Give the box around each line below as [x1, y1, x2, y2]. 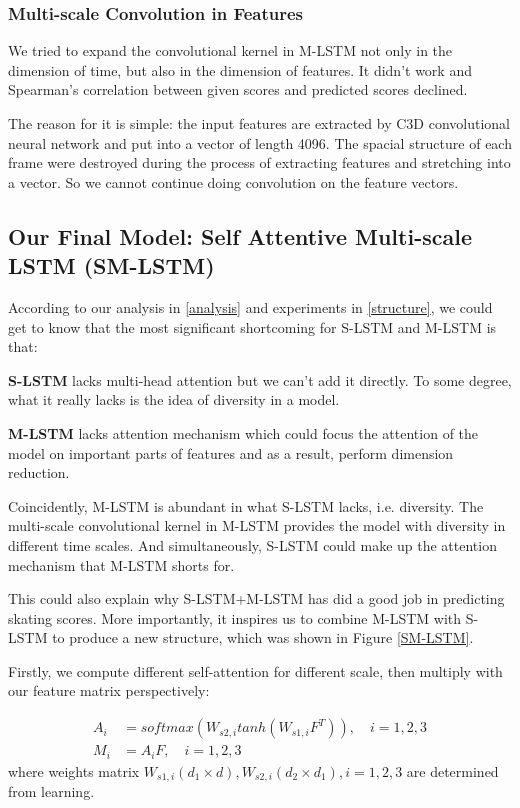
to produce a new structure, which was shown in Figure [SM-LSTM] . [52, 627, 474, 648]
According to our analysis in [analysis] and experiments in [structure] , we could [8, 296, 493, 317]
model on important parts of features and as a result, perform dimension [8, 442, 454, 463]
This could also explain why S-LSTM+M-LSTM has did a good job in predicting [8, 588, 505, 609]
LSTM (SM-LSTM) [8, 250, 215, 281]
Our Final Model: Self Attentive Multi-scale [8, 220, 472, 251]
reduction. [8, 462, 70, 483]
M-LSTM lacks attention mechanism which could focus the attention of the [8, 422, 479, 443]
